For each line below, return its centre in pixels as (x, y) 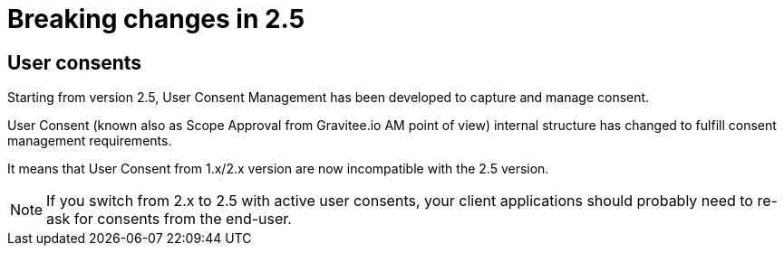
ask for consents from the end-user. (169, 219)
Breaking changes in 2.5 (156, 19)
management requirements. (90, 141)
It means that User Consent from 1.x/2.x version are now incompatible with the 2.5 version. (278, 169)
